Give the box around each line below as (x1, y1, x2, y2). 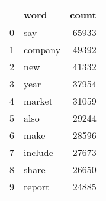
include (24, 145, 53, 159)
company (24, 43, 61, 56)
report (24, 180, 50, 193)
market (24, 94, 53, 108)
